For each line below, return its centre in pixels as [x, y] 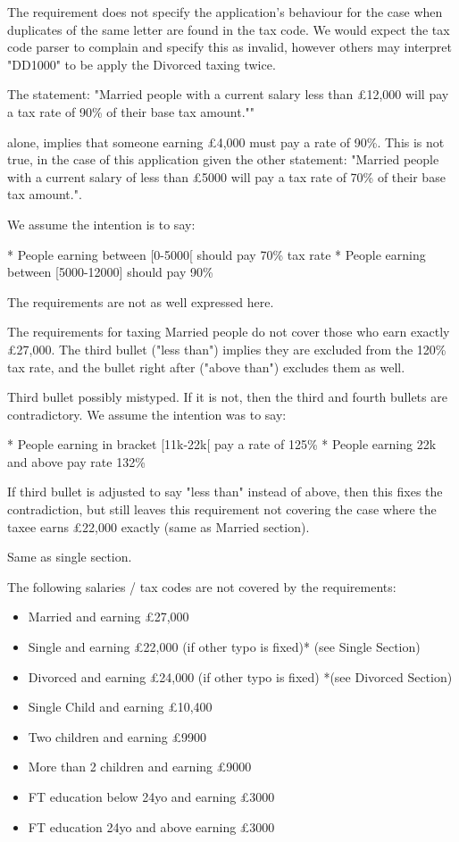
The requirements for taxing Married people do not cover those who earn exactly [229, 332]
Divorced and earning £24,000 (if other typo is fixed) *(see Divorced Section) [240, 676]
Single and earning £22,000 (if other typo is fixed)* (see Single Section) [224, 647]
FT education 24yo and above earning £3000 [151, 826]
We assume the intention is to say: [101, 224]
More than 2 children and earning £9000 [140, 767]
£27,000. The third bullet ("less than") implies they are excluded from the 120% [227, 349]
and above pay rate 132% [76, 461]
